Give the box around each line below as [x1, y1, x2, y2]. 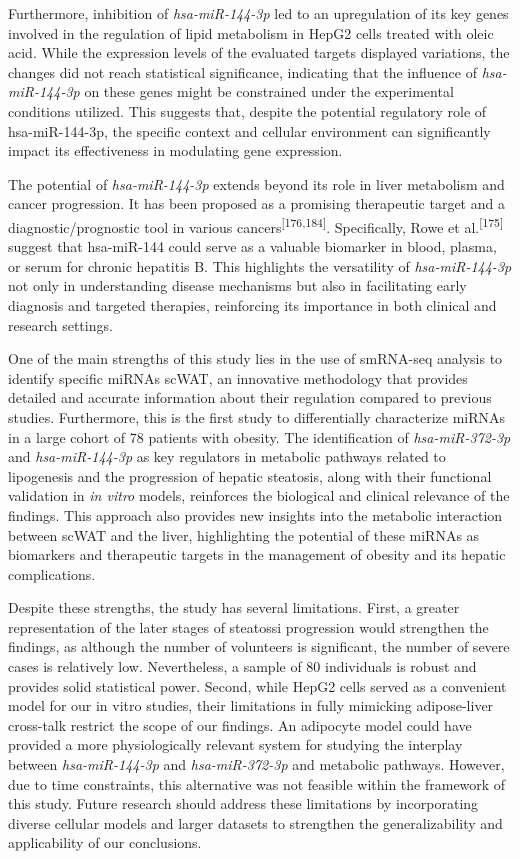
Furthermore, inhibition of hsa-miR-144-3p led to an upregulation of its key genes [8, 3, 509, 23]
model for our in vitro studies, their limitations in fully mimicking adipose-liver [8, 695, 494, 716]
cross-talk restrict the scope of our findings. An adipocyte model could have [8, 714, 472, 735]
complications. [8, 563, 96, 584]
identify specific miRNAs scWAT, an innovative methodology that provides [8, 367, 468, 388]
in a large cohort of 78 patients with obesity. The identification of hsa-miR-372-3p [8, 426, 511, 447]
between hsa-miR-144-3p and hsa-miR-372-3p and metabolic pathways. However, [8, 754, 505, 775]
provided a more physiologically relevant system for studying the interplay [8, 734, 463, 755]
